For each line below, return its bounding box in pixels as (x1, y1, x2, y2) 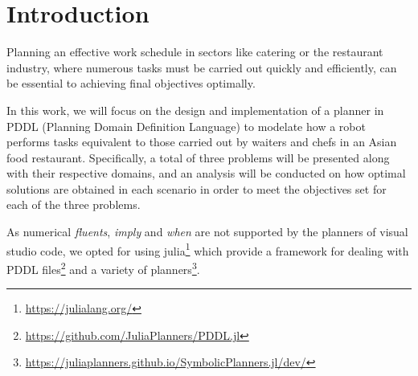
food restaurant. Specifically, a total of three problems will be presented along (6, 149, 390, 166)
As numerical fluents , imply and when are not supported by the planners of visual (6, 223, 408, 240)
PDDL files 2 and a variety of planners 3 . (6, 258, 200, 277)
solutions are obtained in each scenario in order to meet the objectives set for (6, 180, 387, 197)
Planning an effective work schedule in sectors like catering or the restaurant (6, 43, 383, 60)
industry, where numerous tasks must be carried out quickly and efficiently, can (6, 59, 397, 76)
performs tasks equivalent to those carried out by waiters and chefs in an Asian (6, 133, 397, 150)
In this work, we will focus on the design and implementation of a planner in (6, 101, 384, 118)
